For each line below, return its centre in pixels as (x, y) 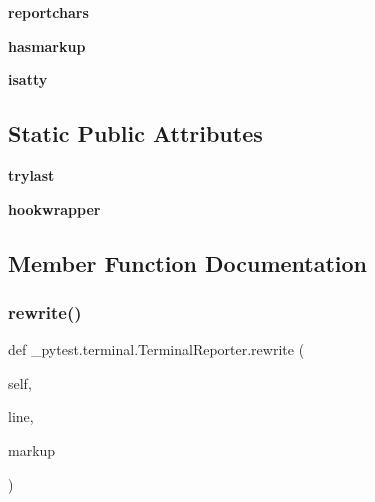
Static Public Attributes (135, 133)
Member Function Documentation (188, 262)
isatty (28, 79)
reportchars (48, 12)
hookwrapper (54, 208)
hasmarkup (47, 45)
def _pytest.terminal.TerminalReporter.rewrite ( (156, 349)
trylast (31, 174)
